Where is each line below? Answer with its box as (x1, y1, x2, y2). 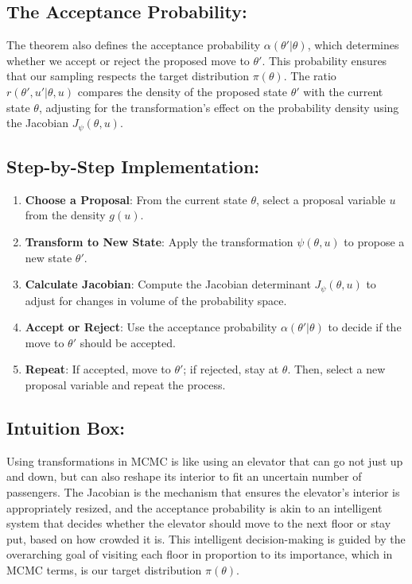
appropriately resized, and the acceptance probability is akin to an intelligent (6, 499, 383, 516)
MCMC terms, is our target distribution (6, 561, 202, 578)
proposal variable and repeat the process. (25, 377, 226, 393)
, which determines (307, 37, 399, 53)
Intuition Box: (6, 416, 126, 440)
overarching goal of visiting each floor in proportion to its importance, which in (6, 546, 393, 563)
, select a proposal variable (256, 191, 386, 207)
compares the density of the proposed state (77, 83, 287, 99)
